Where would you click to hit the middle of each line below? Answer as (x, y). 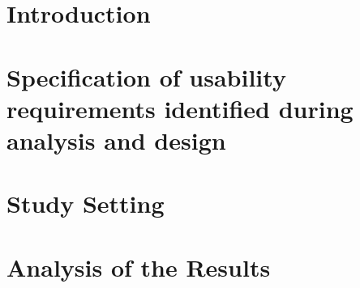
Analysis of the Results (139, 267)
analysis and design (116, 140)
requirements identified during (180, 108)
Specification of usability (146, 76)
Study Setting (86, 203)
